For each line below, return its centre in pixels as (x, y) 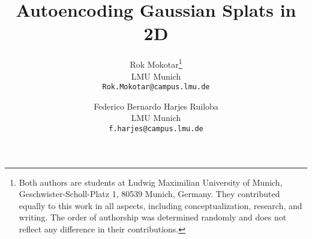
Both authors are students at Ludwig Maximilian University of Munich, (151, 182)
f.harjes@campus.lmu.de (156, 129)
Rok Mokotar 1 (156, 63)
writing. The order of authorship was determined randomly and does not (153, 217)
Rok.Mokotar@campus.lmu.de (156, 87)
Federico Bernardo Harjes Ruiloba (156, 106)
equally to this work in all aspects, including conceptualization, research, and (160, 205)
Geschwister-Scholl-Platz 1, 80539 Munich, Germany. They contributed (149, 194)
